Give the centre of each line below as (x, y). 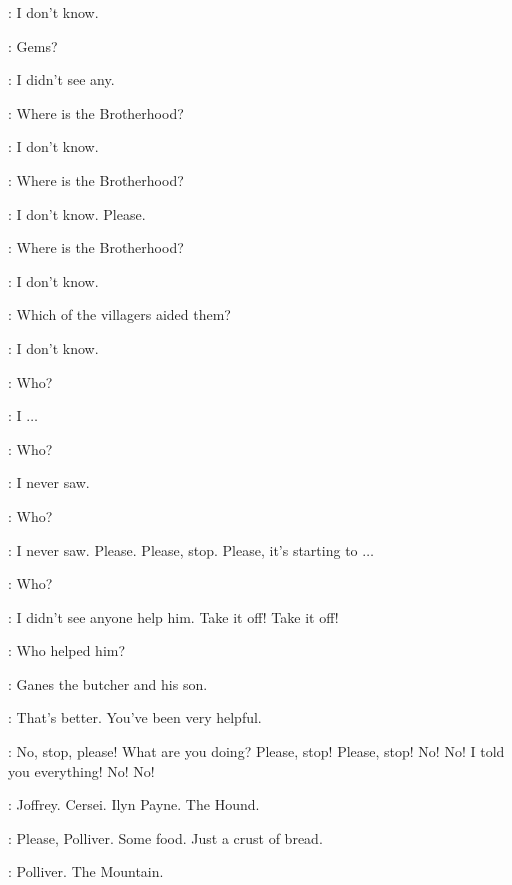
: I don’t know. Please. (77, 213)
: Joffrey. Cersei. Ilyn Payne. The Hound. (134, 804)
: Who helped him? (67, 650)
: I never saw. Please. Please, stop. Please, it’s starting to (183, 549)
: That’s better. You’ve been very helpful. (135, 717)
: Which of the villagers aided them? (119, 314)
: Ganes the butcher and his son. (108, 683)
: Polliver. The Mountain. (86, 871)
